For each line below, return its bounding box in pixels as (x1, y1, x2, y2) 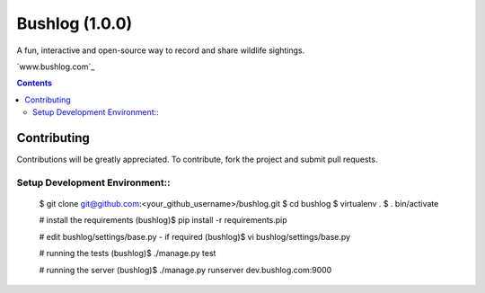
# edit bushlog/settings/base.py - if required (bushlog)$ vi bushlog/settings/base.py (39, 231, 350, 242)
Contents (16, 77, 53, 89)
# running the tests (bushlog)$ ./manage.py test (39, 248, 216, 259)
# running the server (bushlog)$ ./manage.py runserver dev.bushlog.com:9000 (39, 264, 332, 275)
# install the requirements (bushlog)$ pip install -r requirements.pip (39, 215, 287, 226)
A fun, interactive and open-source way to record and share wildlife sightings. (16, 45, 305, 56)
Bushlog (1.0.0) (16, 13, 133, 33)
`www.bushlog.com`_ (16, 61, 95, 72)
